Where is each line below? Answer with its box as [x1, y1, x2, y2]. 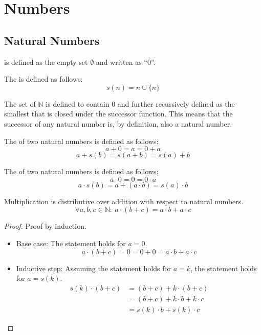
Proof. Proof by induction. [4, 221, 86, 231]
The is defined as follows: [4, 74, 83, 84]
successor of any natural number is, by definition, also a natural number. [4, 118, 232, 129]
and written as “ [96, 56, 147, 67]
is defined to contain [46, 98, 110, 109]
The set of [4, 98, 36, 109]
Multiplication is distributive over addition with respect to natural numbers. [4, 196, 244, 206]
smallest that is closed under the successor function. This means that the [4, 108, 233, 119]
